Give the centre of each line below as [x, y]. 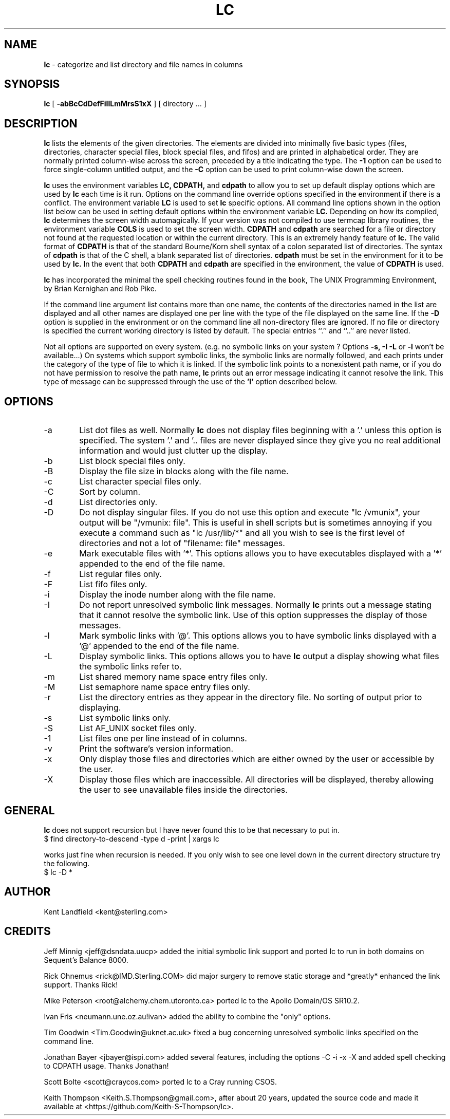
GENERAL [30, 810]
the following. [67, 863]
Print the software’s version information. [156, 749]
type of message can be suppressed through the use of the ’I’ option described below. [190, 382]
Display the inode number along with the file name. [177, 595]
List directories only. [118, 502]
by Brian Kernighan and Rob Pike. [100, 289]
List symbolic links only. [125, 718]
